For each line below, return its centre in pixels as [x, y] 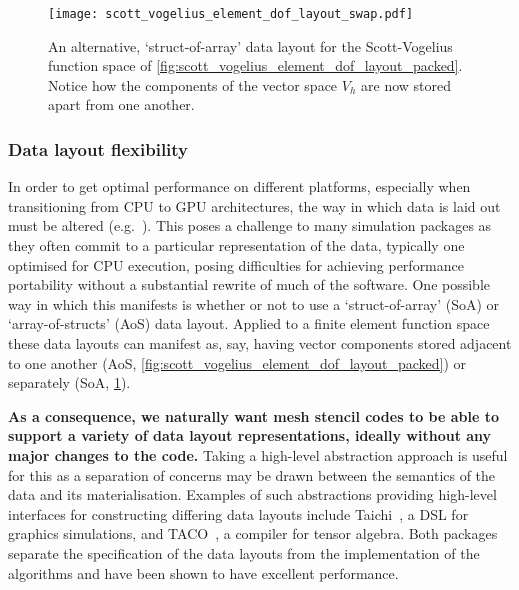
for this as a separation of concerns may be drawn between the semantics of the [252, 474]
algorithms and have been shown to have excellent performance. [203, 572]
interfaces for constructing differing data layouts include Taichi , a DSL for [238, 513]
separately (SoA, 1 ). [69, 382]
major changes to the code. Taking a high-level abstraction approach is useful [258, 454]
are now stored [406, 84]
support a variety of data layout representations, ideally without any [250, 435]
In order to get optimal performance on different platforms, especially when [239, 186]
